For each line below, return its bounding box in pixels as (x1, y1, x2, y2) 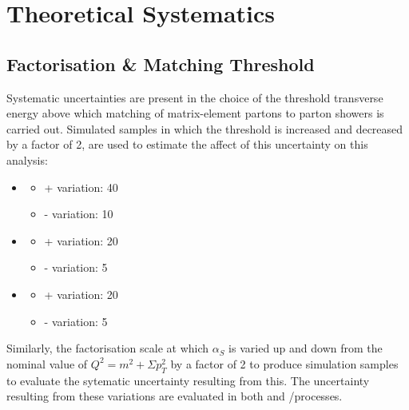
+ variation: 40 (44, 178, 118, 195)
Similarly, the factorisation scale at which (6, 340, 209, 356)
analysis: (6, 151, 48, 168)
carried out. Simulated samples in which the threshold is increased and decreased (6, 120, 403, 137)
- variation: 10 (44, 205, 113, 222)
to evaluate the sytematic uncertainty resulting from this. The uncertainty (6, 372, 370, 388)
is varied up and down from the (228, 340, 383, 356)
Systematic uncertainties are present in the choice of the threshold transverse (6, 89, 383, 105)
